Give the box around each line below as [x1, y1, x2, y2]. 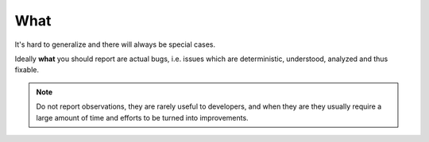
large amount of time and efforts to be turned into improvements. [36, 113, 249, 122]
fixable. [14, 65, 40, 75]
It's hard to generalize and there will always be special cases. [14, 40, 216, 49]
